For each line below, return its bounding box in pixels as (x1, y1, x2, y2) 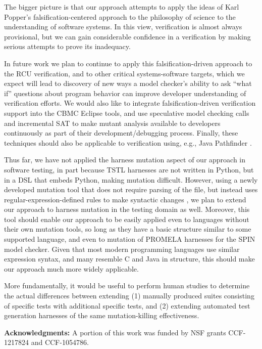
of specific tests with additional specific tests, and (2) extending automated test (4, 300, 250, 311)
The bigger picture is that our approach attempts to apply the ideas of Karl (4, 2, 239, 12)
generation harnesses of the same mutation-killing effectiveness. (4, 310, 199, 321)
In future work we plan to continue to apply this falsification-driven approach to (4, 58, 252, 68)
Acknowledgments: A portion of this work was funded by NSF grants (4, 327, 226, 337)
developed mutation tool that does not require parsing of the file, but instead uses (4, 184, 258, 195)
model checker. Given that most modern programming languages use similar (4, 243, 240, 254)
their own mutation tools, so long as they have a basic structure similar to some (4, 224, 251, 234)
